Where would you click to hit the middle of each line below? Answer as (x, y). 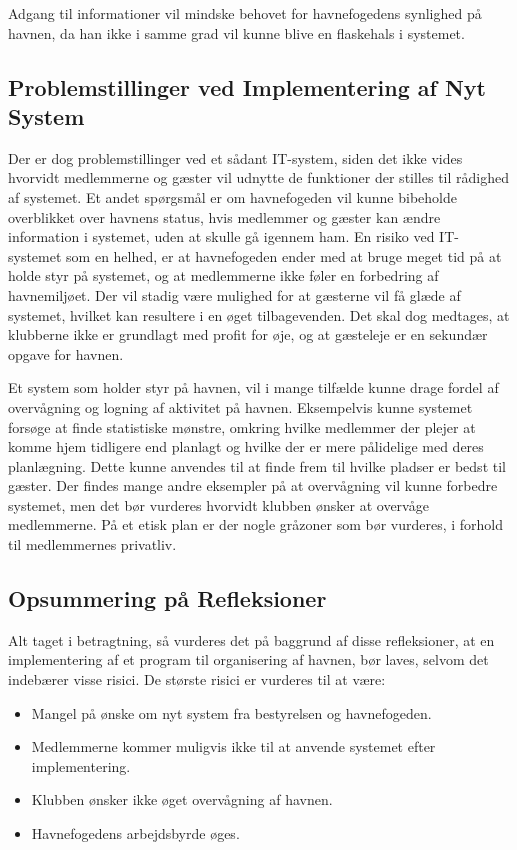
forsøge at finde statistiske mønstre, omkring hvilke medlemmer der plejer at (242, 426)
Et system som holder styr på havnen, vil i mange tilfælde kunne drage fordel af (253, 387)
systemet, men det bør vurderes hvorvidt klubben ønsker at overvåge (218, 504)
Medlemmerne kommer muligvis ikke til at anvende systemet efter (233, 746)
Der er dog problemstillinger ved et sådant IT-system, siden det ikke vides (235, 157)
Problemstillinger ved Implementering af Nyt (247, 86)
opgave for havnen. (66, 353)
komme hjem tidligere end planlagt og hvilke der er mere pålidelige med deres (246, 446)
